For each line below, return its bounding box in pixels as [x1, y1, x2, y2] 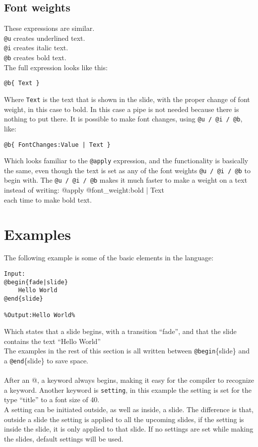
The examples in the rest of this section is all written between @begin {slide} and [4, 345, 250, 356]
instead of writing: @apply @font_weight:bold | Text [4, 185, 164, 195]
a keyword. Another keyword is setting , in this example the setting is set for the [4, 384, 252, 395]
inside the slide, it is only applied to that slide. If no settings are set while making [4, 424, 254, 434]
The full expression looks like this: [4, 62, 108, 72]
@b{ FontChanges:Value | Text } [4, 141, 111, 148]
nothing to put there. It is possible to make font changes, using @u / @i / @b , [4, 113, 243, 124]
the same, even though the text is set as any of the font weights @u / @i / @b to [4, 165, 251, 175]
